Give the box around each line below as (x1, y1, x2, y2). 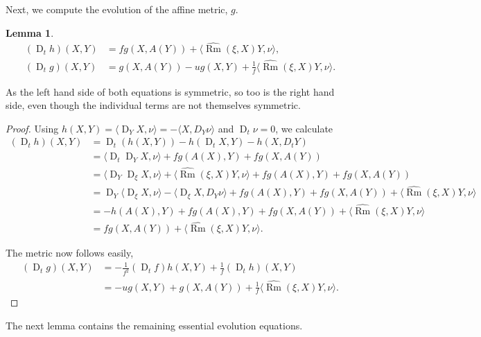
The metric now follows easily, (6, 245, 134, 260)
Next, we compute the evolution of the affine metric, (6, 2, 228, 16)
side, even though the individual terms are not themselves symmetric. (6, 98, 301, 112)
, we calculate (275, 121, 333, 135)
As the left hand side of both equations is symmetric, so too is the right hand (6, 84, 335, 98)
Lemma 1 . (6, 25, 54, 40)
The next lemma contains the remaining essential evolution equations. (6, 318, 303, 332)
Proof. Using (6, 121, 59, 135)
